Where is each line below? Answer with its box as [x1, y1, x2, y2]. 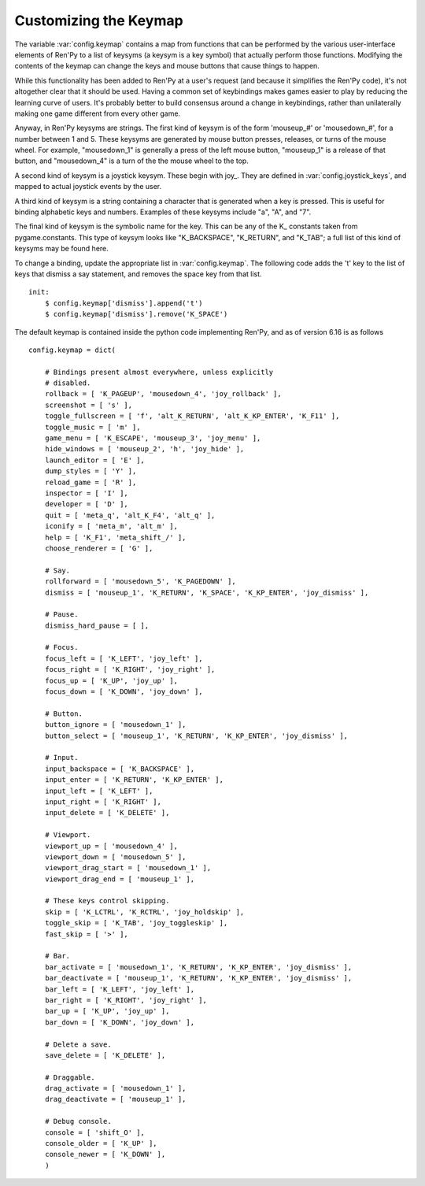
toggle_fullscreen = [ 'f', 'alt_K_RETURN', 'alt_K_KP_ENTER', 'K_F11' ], [44, 412, 340, 421]
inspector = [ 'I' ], [44, 489, 129, 498]
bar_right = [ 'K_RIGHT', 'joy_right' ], [44, 995, 208, 1004]
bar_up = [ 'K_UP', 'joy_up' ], [44, 1006, 170, 1016]
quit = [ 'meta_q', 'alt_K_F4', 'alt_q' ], [44, 510, 216, 520]
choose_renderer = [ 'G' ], [44, 543, 153, 553]
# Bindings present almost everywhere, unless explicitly [44, 367, 274, 376]
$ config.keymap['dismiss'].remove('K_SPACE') [44, 309, 228, 319]
